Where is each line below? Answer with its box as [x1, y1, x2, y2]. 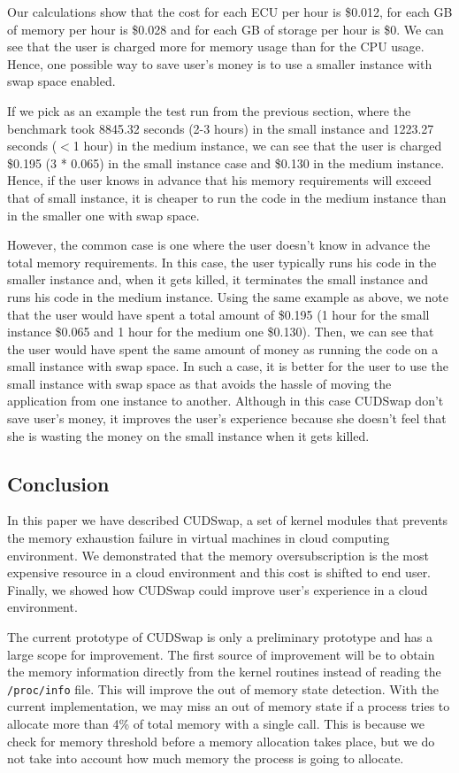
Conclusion [7, 469, 110, 497]
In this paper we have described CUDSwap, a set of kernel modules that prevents [7, 511, 448, 530]
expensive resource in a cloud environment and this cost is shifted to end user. [7, 563, 432, 582]
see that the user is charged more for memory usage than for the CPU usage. [7, 37, 425, 56]
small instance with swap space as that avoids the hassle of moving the [7, 374, 392, 392]
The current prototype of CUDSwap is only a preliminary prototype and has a [7, 628, 432, 646]
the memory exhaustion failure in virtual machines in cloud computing [7, 529, 390, 547]
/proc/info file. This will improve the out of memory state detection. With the [7, 679, 439, 698]
